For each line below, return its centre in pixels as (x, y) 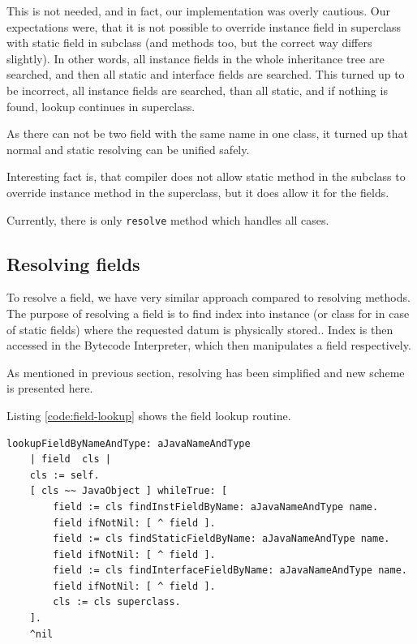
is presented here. (50, 388)
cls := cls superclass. (117, 602)
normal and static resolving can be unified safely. (128, 149)
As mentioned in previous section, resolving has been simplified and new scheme (206, 372)
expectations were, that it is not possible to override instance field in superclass (204, 26)
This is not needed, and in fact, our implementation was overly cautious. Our (198, 11)
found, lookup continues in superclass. (101, 106)
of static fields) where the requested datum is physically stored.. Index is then (200, 329)
